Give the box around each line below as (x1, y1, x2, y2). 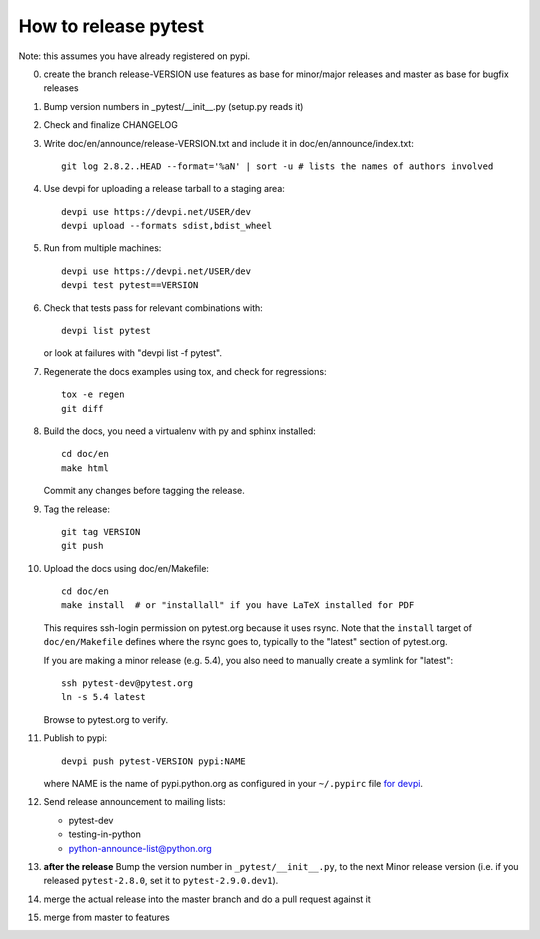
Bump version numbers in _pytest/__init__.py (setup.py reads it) (43, 100, 304, 112)
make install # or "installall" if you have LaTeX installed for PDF (61, 600, 415, 611)
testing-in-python (68, 828, 142, 840)
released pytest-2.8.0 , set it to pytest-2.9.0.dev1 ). (43, 875, 279, 887)
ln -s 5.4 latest (61, 691, 146, 703)
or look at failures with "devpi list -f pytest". (43, 347, 222, 359)
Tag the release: (43, 503, 110, 515)
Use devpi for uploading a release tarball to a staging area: (43, 183, 285, 195)
